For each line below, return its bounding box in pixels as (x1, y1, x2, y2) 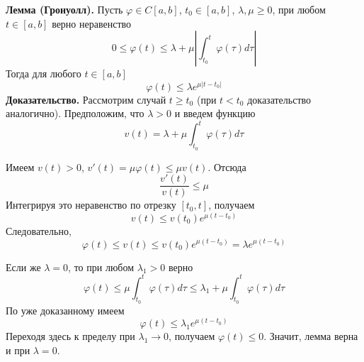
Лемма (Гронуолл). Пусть (6, 2, 123, 16)
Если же (6, 259, 41, 274)
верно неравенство (52, 16, 132, 31)
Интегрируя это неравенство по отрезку (6, 197, 176, 212)
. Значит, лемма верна (263, 329, 358, 344)
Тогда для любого (6, 66, 81, 81)
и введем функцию (174, 106, 256, 121)
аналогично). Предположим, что (6, 106, 144, 121)
